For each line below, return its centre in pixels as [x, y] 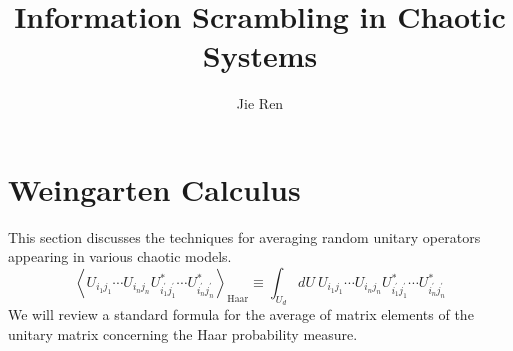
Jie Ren [260, 103]
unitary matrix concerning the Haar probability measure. [183, 333]
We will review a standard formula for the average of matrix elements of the [241, 314]
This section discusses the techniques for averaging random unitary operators [244, 236]
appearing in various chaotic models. [120, 256]
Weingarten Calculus [154, 188]
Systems [260, 55]
